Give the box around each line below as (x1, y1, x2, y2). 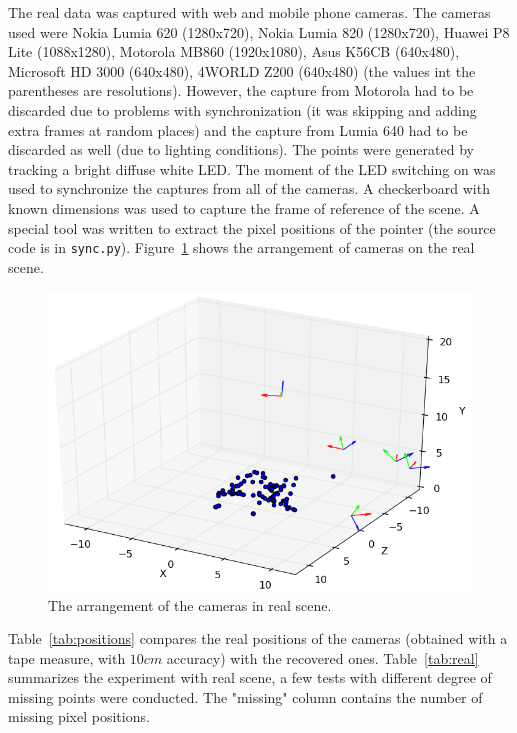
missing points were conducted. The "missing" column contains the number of (8, 686, 483, 707)
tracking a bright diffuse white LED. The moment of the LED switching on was (8, 158, 496, 179)
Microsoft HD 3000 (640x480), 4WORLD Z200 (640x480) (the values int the (8, 60, 476, 81)
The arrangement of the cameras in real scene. (48, 594, 332, 615)
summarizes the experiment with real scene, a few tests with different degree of (8, 667, 492, 688)
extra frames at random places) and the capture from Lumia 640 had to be (8, 119, 468, 140)
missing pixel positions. (8, 706, 150, 727)
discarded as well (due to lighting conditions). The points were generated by (8, 139, 474, 160)
